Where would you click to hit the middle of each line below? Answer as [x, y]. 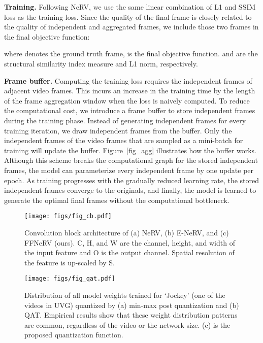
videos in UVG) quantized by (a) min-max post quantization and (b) [132, 305]
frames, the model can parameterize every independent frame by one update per [129, 170]
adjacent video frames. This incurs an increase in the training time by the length [130, 91]
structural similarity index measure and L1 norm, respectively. [101, 63]
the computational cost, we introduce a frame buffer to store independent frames [130, 110]
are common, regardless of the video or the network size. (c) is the [127, 324]
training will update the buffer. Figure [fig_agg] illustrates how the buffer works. [130, 150]
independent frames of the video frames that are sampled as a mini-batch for [124, 140]
